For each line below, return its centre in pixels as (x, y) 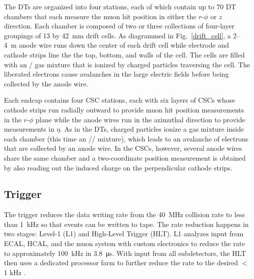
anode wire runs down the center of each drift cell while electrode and (124, 45)
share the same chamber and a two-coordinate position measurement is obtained (125, 157)
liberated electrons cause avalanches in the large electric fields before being (116, 74)
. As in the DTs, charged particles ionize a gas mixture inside (152, 129)
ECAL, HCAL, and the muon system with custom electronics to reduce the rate (125, 243)
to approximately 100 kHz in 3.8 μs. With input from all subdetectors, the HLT (125, 253)
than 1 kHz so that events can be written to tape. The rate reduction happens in (127, 224)
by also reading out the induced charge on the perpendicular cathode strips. (118, 167)
